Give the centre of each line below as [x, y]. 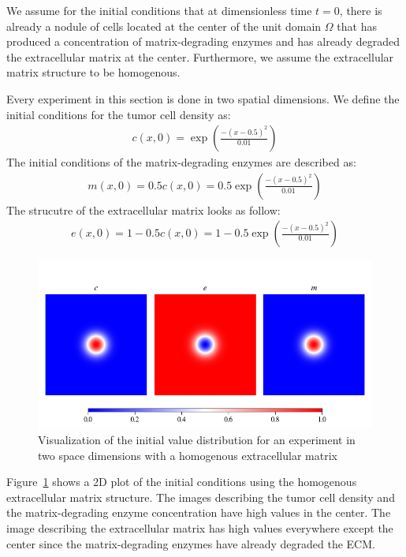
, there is [361, 10]
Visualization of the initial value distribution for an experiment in [197, 440]
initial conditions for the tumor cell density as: [119, 114]
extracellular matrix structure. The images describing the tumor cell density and [201, 497]
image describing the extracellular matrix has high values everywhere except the [200, 528]
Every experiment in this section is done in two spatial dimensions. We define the [203, 98]
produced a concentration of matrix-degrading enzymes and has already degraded [203, 41]
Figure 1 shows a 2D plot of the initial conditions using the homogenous [182, 482]
